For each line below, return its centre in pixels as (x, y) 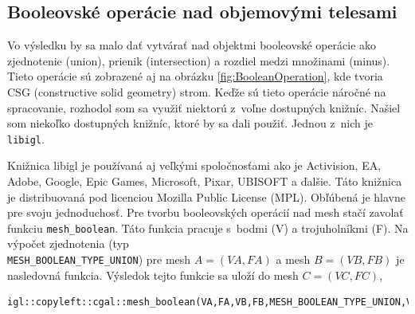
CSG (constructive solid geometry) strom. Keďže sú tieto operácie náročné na (197, 91)
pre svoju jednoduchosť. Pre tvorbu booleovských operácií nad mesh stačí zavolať (206, 212)
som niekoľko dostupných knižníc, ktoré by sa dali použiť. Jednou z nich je (190, 123)
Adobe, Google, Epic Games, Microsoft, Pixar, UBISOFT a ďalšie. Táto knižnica (205, 181)
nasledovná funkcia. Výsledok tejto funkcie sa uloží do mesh (153, 275)
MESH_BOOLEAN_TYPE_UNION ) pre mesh (99, 259)
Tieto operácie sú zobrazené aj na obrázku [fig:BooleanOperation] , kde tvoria (195, 76)
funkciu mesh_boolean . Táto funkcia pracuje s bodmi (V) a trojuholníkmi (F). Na (208, 228)
